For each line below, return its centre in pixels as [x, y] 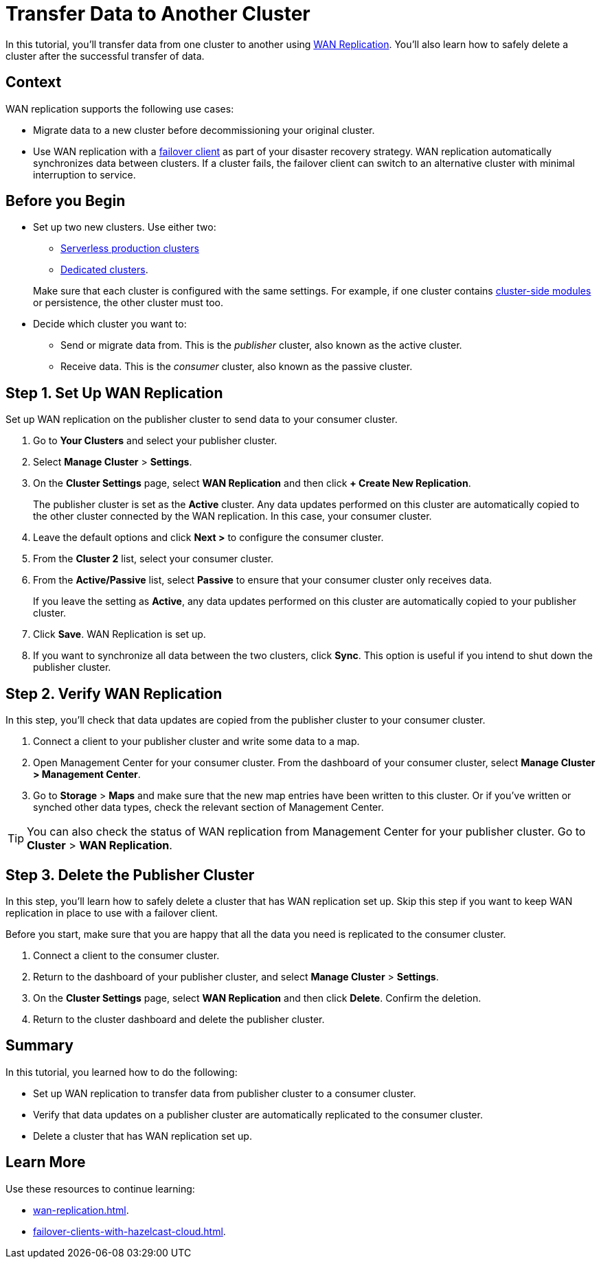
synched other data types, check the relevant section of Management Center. [208, 807]
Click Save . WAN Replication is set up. [120, 634]
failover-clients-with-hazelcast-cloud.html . [129, 1231]
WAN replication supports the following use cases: [120, 108]
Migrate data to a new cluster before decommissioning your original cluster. [204, 130]
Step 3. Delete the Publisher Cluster [130, 875]
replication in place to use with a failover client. [112, 912]
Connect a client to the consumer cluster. [126, 955]
